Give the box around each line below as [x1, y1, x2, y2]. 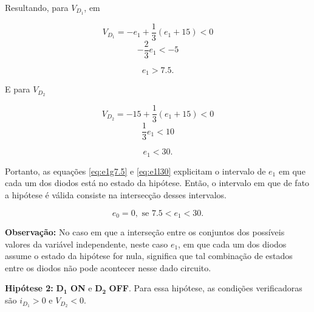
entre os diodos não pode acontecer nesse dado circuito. [5, 261, 211, 274]
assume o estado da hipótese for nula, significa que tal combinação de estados [5, 249, 293, 262]
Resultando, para [5, 1, 69, 13]
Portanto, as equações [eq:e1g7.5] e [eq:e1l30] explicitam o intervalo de [5, 164, 266, 177]
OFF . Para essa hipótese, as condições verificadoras [109, 282, 302, 294]
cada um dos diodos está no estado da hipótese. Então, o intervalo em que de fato [5, 176, 310, 189]
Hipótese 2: [5, 282, 53, 294]
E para [5, 83, 30, 95]
